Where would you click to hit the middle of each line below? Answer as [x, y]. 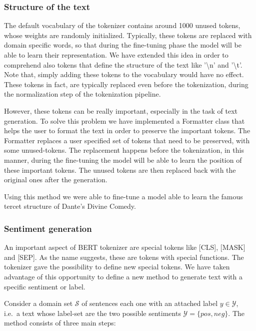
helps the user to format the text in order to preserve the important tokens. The [127, 130]
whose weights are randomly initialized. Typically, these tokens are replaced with [128, 35]
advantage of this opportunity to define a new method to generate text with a [123, 276]
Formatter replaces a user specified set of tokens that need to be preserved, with [127, 140]
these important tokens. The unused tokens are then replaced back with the [120, 170]
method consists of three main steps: [60, 323]
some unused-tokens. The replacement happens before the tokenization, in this [124, 150]
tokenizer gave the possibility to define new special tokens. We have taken [117, 267]
